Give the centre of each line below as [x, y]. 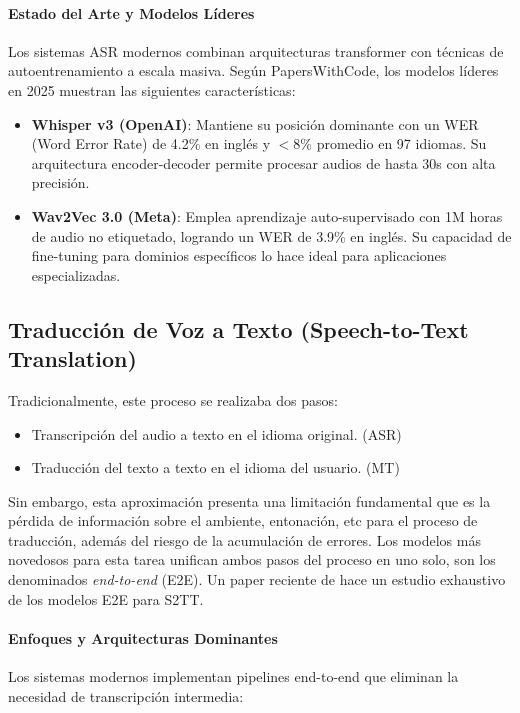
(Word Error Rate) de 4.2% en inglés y [151, 143]
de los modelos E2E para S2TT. [106, 598]
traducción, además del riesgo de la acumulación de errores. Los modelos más [244, 539]
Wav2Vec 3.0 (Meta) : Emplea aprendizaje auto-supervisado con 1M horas [267, 215]
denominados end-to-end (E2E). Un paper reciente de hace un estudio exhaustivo [257, 579]
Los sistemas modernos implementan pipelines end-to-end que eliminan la [233, 676]
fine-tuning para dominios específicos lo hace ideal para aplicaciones [239, 255]
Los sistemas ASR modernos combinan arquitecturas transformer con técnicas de [256, 50]
